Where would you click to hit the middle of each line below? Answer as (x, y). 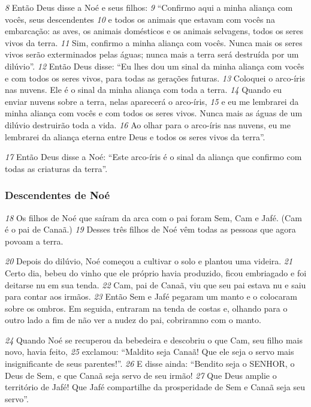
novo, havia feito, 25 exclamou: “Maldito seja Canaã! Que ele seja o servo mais (150, 352)
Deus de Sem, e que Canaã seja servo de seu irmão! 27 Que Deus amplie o (141, 375)
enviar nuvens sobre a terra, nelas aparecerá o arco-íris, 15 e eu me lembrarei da (152, 101)
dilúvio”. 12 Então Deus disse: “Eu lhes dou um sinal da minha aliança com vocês (155, 66)
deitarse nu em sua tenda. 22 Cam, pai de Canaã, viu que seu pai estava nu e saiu (155, 284)
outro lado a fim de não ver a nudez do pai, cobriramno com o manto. (133, 320)
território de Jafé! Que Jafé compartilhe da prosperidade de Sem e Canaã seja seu (155, 387)
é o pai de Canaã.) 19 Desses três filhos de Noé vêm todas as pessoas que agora (150, 229)
